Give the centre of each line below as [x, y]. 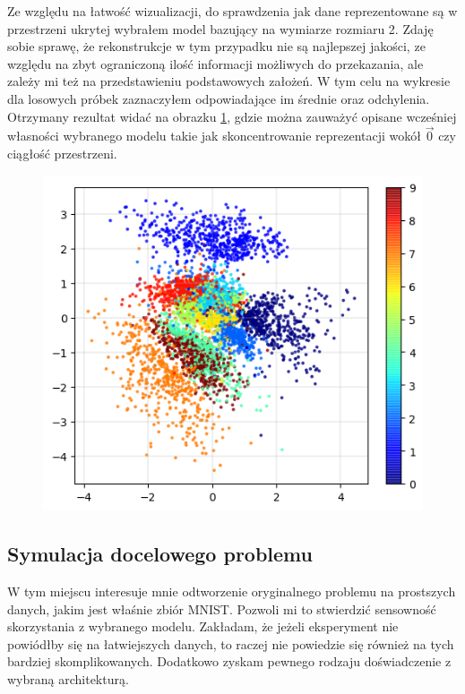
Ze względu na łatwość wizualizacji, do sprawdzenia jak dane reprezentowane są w [232, 11]
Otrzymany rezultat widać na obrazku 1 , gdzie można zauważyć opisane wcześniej [232, 116]
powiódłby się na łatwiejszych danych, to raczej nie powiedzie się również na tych [231, 643]
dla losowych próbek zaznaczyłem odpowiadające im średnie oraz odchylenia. [219, 98]
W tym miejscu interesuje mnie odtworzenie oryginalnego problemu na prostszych [232, 591]
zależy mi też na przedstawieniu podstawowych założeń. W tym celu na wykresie [229, 81]
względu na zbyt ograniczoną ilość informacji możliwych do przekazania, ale [215, 63]
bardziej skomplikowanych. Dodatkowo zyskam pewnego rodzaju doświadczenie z [229, 661]
